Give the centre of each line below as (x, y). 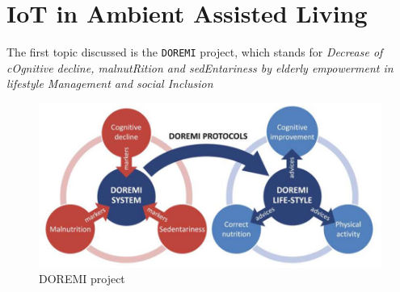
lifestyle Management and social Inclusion (110, 83)
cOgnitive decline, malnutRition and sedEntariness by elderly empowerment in (200, 67)
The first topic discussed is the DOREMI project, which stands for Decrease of (195, 52)
